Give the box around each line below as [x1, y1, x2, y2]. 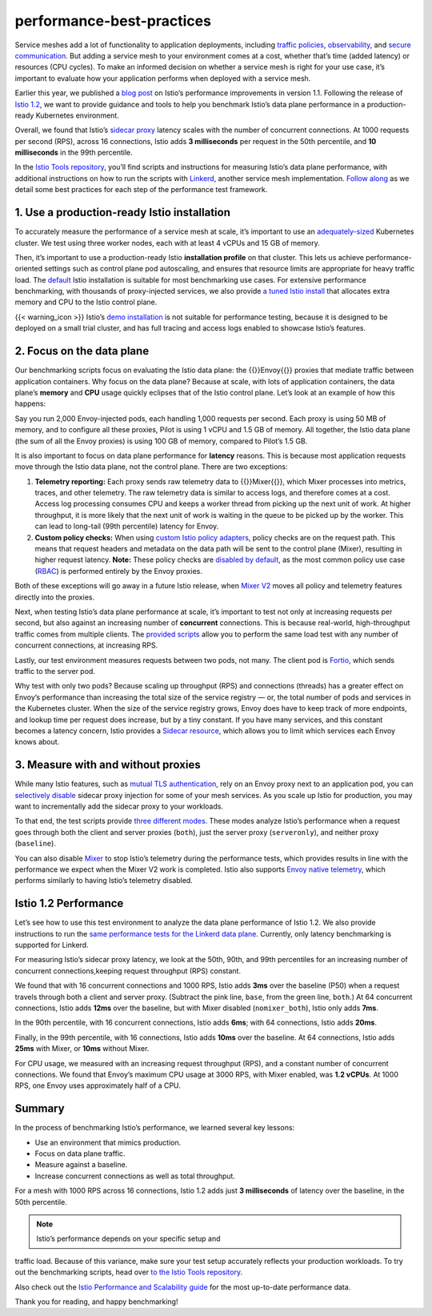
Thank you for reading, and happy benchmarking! [14, 1297, 178, 1306]
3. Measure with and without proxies [14, 758, 201, 772]
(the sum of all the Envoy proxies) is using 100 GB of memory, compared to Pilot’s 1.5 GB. [14, 436, 308, 446]
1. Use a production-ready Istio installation [14, 206, 231, 219]
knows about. [14, 737, 60, 747]
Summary [14, 1101, 65, 1116]
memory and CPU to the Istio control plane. [14, 297, 158, 307]
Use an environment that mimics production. [34, 1137, 182, 1147]
